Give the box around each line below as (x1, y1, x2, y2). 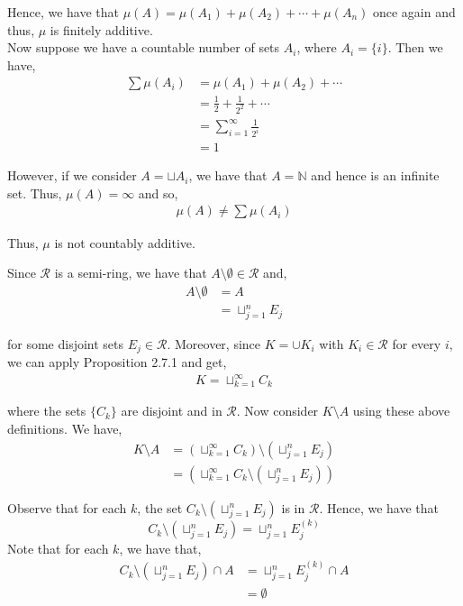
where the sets (7, 401, 86, 420)
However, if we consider (7, 166, 137, 185)
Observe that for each (7, 498, 127, 517)
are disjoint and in (121, 401, 222, 420)
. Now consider (236, 401, 319, 420)
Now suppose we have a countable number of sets (7, 38, 280, 57)
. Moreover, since (167, 334, 261, 353)
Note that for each (7, 538, 109, 557)
